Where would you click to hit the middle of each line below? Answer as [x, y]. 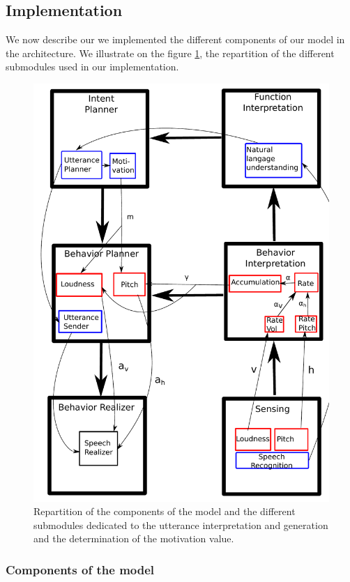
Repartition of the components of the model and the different [165, 511]
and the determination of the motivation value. [134, 538]
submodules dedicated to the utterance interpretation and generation [181, 524]
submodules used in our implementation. [92, 67]
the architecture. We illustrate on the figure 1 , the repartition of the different [170, 53]
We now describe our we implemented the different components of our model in [175, 39]
